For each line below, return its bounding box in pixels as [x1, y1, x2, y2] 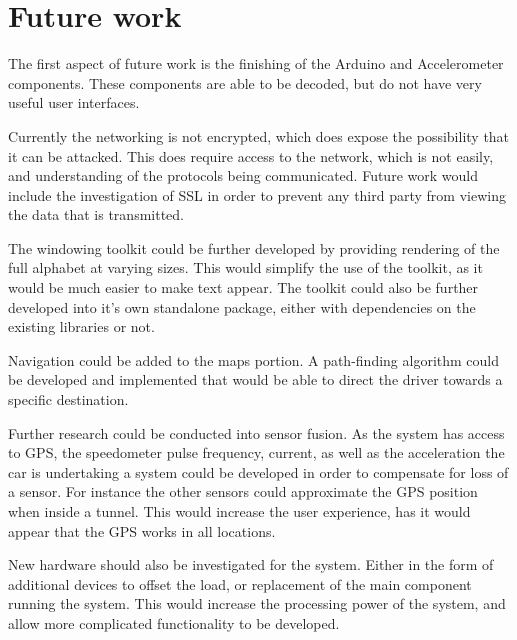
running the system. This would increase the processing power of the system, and [8, 593, 506, 614]
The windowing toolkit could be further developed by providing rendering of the [8, 237, 500, 258]
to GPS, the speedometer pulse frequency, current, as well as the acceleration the [8, 442, 505, 463]
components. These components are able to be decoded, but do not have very [8, 72, 482, 93]
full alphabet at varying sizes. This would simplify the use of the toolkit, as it [8, 257, 483, 278]
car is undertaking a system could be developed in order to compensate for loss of [8, 461, 509, 482]
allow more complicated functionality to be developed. [8, 612, 340, 633]
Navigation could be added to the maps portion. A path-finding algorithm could [8, 349, 500, 370]
